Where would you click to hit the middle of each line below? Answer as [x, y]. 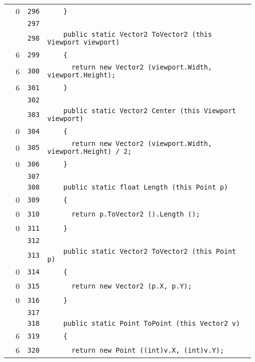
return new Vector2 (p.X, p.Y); [132, 286]
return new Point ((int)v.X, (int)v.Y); [148, 350]
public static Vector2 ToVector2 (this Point [150, 251]
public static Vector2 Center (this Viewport [150, 111]
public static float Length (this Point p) [146, 187]
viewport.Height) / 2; [89, 151]
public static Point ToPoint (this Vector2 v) [152, 323]
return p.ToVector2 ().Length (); [136, 214]
